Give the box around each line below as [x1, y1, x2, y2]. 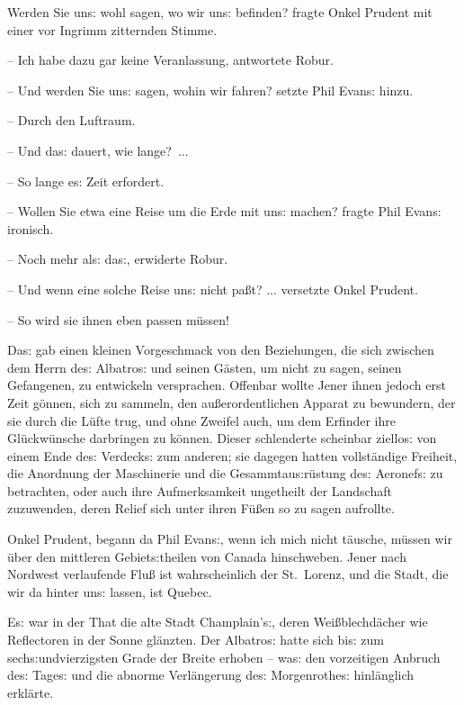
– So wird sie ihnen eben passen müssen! [7, 310, 229, 329]
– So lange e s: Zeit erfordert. [7, 171, 165, 190]
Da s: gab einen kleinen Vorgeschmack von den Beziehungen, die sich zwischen [7, 340, 434, 359]
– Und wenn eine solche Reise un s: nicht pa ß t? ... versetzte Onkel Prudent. [7, 279, 418, 298]
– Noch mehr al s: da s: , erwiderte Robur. [7, 249, 228, 268]
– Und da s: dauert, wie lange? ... [7, 140, 189, 159]
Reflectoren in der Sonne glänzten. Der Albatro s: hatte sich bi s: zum [7, 630, 384, 649]
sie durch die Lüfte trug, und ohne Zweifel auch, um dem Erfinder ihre [7, 411, 396, 429]
